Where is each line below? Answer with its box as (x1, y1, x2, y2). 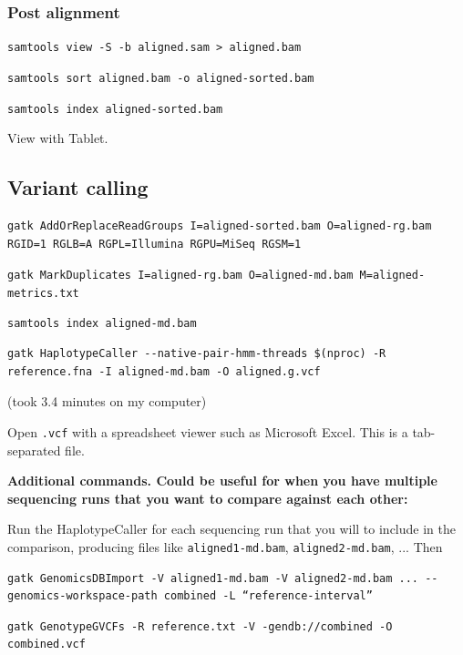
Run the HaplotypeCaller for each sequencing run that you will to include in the (7, 519, 456, 538)
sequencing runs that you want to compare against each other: (7, 488, 408, 507)
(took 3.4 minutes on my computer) (7, 392, 207, 411)
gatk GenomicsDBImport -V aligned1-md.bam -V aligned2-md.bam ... (7, 571, 419, 585)
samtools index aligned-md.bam (7, 317, 197, 331)
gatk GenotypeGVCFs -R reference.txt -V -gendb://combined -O (7, 619, 393, 633)
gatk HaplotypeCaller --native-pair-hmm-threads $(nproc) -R (7, 347, 386, 361)
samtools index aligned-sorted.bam (7, 102, 223, 116)
